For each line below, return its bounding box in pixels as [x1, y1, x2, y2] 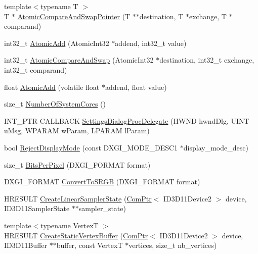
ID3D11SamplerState [4, 203, 70, 214]
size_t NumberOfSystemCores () [4, 98, 106, 109]
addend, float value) [105, 81, 167, 92]
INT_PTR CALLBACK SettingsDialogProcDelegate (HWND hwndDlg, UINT [4, 115, 249, 126]
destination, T [139, 11, 184, 21]
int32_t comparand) [4, 64, 67, 75]
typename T [40, 1, 78, 11]
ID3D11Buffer [4, 240, 48, 250]
